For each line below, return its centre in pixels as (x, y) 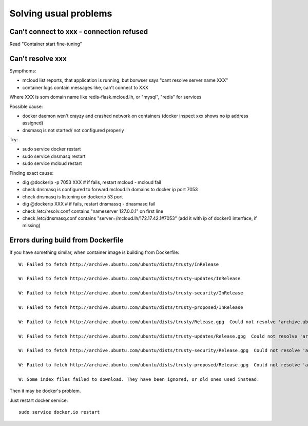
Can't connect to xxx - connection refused (79, 32)
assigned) (33, 123)
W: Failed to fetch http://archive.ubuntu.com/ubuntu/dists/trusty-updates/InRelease (130, 279)
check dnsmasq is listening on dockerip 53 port (73, 197)
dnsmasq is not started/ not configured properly (73, 130)
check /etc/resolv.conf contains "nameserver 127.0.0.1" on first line (93, 211)
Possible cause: (26, 106)
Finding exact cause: (32, 173)
